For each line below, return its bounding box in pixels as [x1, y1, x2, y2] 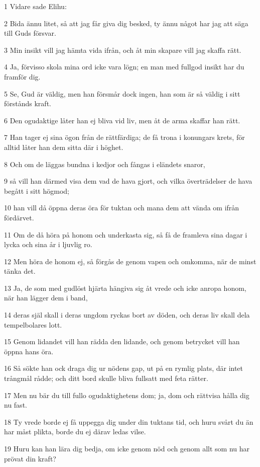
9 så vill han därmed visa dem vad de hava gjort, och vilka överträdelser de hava [4, 176, 252, 186]
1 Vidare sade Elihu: [4, 1, 67, 11]
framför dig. [4, 71, 41, 82]
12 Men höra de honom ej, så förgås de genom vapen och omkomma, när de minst [4, 256, 256, 266]
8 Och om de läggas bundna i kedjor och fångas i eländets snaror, [4, 159, 205, 169]
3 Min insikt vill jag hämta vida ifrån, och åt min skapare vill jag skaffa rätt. [4, 44, 241, 55]
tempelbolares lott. [4, 319, 62, 330]
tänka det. [4, 266, 36, 276]
